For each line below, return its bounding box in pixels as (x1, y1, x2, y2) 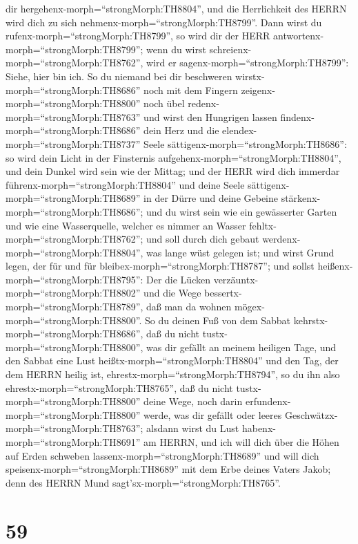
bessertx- (204, 285, 242, 300)
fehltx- (249, 218, 277, 232)
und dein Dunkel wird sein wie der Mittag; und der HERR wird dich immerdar (6, 164, 340, 178)
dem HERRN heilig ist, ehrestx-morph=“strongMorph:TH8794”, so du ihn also (6, 367, 340, 382)
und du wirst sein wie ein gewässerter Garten (146, 204, 337, 218)
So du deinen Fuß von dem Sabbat (145, 312, 291, 327)
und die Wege (143, 285, 201, 300)
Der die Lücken (146, 272, 210, 286)
